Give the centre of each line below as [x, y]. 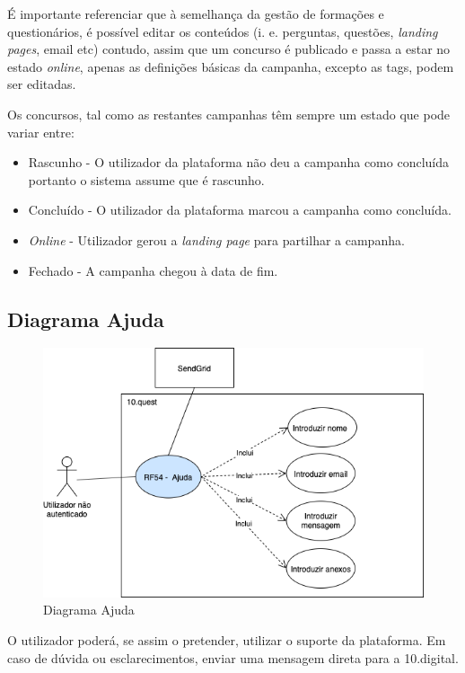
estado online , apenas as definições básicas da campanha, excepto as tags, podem [231, 66]
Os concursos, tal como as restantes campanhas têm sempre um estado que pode [229, 114]
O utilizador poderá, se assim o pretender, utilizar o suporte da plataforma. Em [227, 640]
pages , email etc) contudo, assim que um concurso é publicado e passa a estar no [229, 49]
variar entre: [41, 132]
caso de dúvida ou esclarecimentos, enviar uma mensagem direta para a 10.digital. [233, 657]
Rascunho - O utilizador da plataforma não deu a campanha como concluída [238, 162]
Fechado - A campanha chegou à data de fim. [153, 270]
